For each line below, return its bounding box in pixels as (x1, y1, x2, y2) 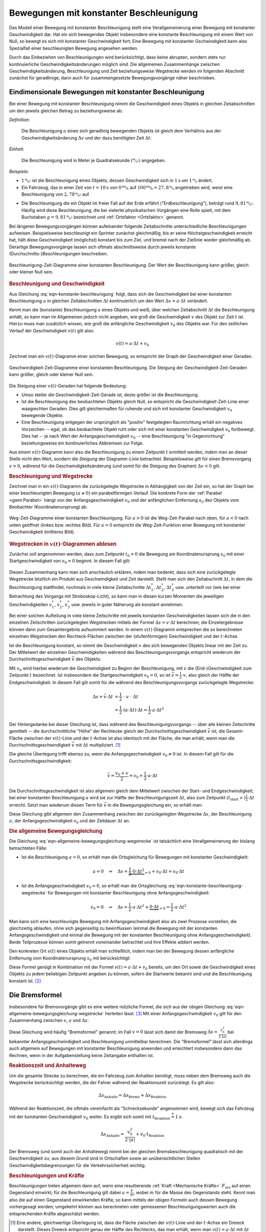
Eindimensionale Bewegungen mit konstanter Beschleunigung (9, 88, 204, 96)
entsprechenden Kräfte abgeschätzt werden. (9, 1210, 100, 1217)
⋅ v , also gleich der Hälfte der (181, 672, 240, 678)
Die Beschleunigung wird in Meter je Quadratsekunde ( (21, 157, 133, 163)
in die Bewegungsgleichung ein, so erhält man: (107, 802, 203, 808)
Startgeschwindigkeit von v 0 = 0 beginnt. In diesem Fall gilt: (9, 558, 131, 565)
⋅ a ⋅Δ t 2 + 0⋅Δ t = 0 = (131, 903, 170, 911)
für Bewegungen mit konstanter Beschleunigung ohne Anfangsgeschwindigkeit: (47, 890, 210, 895)
